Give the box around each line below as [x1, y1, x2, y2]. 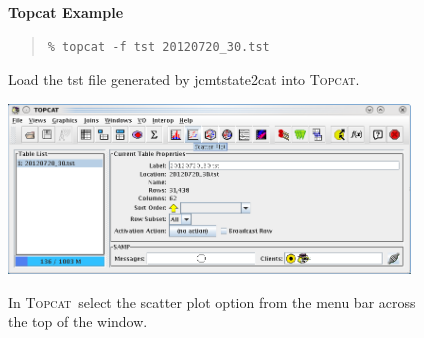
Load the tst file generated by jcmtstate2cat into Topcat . [8, 69, 360, 90]
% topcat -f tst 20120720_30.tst [47, 39, 270, 54]
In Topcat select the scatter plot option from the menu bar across [8, 291, 416, 312]
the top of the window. [8, 311, 148, 332]
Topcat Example [8, 2, 124, 22]
